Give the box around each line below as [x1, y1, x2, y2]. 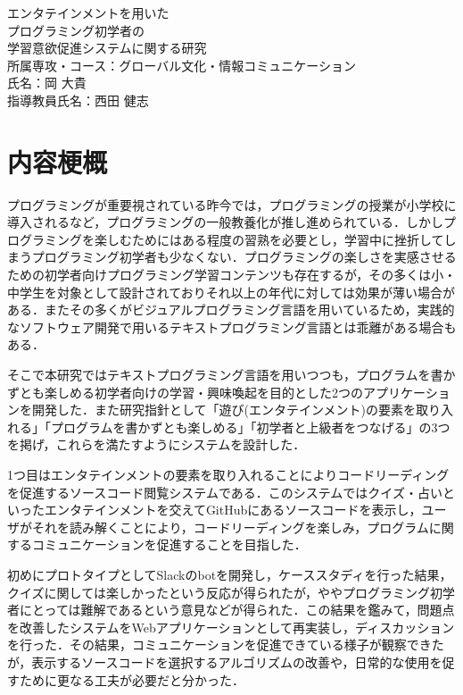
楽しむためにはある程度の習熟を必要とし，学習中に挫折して [94, 230, 444, 248]
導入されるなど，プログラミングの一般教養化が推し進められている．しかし [7, 213, 443, 231]
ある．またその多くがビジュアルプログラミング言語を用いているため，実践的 [7, 300, 455, 319]
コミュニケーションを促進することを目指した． [31, 535, 307, 554]
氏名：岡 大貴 [7, 73, 87, 92]
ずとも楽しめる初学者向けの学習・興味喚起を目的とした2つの [7, 382, 363, 401]
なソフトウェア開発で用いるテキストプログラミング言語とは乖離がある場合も [7, 317, 457, 336]
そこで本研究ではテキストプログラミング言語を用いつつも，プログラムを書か [7, 365, 456, 384]
